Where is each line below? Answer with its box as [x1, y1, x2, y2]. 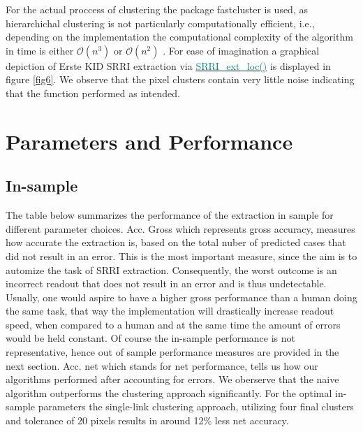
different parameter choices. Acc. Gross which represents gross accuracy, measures [6, 221, 355, 236]
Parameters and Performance [6, 127, 293, 155]
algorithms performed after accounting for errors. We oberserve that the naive [6, 372, 339, 387]
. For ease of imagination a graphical [163, 43, 320, 57]
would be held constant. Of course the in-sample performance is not [6, 331, 295, 345]
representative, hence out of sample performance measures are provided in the [6, 345, 339, 359]
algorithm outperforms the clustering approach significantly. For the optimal [6, 385, 332, 400]
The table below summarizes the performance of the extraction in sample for [6, 208, 334, 222]
